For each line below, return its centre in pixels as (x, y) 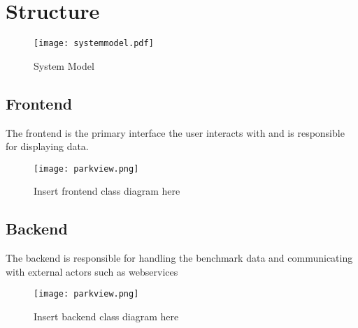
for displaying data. (47, 146)
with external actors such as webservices (92, 271)
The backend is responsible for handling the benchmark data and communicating (179, 258)
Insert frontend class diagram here (107, 191)
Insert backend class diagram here (106, 316)
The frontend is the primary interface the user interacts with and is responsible (175, 132)
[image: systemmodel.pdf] (94, 44)
